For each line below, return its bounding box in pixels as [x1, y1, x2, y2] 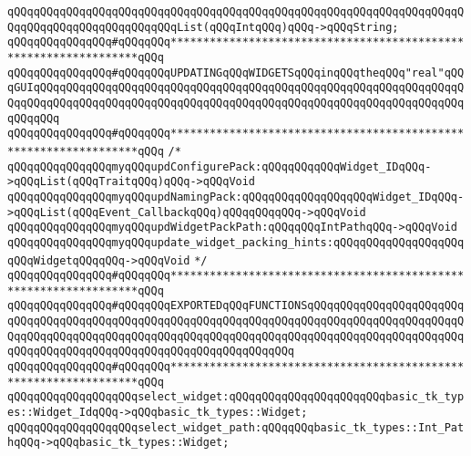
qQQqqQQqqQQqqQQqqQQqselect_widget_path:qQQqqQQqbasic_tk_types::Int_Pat [7, 420, 465, 434]
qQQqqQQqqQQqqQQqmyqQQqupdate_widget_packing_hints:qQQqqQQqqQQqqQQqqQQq [7, 235, 465, 249]
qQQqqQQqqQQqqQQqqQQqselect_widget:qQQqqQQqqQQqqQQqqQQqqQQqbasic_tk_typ [7, 390, 465, 404]
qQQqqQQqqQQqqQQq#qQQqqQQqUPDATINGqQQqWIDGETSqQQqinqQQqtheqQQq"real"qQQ [7, 66, 465, 79]
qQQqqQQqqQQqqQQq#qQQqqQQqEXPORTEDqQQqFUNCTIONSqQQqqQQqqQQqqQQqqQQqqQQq [7, 299, 465, 313]
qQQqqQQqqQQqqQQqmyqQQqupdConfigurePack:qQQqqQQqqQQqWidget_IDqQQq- [7, 160, 432, 173]
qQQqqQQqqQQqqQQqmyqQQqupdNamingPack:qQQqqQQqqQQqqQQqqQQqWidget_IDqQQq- [7, 190, 465, 203]
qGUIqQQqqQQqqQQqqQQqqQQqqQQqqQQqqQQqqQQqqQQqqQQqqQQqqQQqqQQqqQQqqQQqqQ [7, 81, 465, 95]
